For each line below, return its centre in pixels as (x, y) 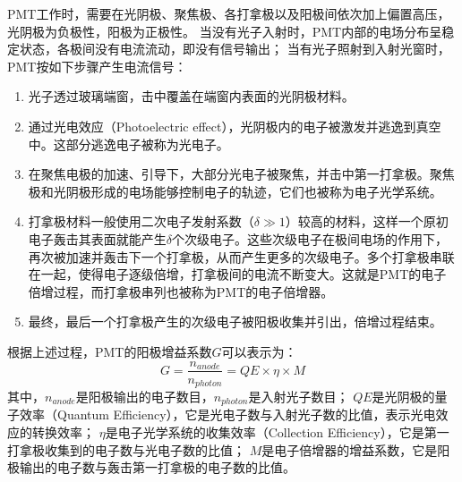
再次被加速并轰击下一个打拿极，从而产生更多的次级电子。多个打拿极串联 (241, 256)
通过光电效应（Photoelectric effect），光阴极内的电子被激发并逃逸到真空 (235, 126)
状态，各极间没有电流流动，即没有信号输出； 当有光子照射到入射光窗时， (235, 49)
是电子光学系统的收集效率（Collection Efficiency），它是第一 (277, 432)
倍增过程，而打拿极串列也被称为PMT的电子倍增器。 (181, 291)
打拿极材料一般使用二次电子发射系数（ (141, 221)
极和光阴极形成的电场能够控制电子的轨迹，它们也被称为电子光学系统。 (235, 191)
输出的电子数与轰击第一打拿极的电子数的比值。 (157, 467)
